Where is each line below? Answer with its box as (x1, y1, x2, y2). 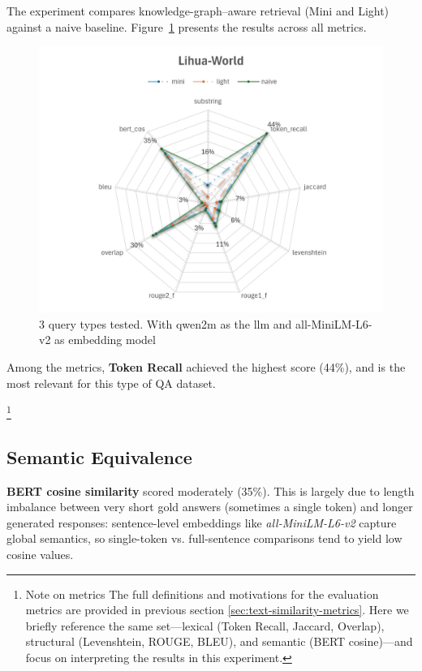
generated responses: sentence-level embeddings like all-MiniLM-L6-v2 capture (6, 514, 397, 531)
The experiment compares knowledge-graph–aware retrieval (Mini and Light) (6, 2, 390, 19)
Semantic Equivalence (6, 444, 192, 469)
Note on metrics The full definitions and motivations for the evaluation (25, 585, 379, 602)
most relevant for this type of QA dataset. (6, 374, 216, 391)
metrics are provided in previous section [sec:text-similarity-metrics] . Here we (25, 601, 409, 618)
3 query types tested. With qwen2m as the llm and (39, 315, 292, 332)
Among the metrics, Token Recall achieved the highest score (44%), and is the (6, 358, 406, 375)
